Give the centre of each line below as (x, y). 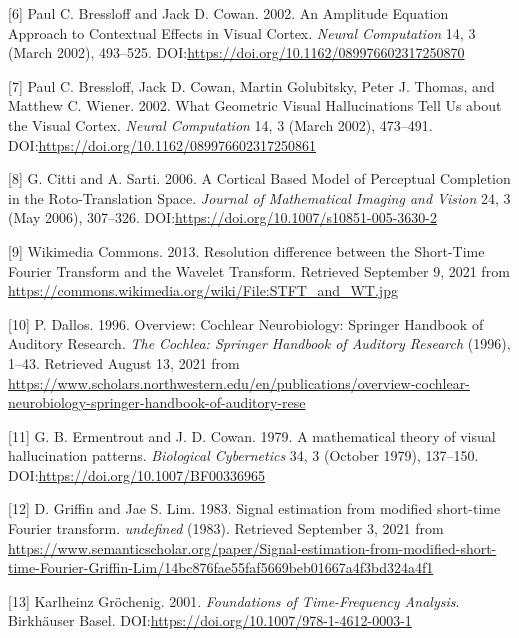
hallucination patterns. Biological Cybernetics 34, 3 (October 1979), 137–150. (243, 455)
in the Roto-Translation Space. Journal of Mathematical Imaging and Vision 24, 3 (259, 197)
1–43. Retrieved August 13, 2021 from (124, 362)
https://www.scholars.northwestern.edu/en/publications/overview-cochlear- (239, 382)
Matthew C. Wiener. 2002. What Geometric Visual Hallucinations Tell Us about (255, 105)
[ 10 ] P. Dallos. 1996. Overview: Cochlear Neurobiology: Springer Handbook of (246, 323)
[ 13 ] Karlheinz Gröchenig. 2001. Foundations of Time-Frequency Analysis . (234, 600)
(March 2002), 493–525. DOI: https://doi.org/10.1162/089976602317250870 (236, 52)
